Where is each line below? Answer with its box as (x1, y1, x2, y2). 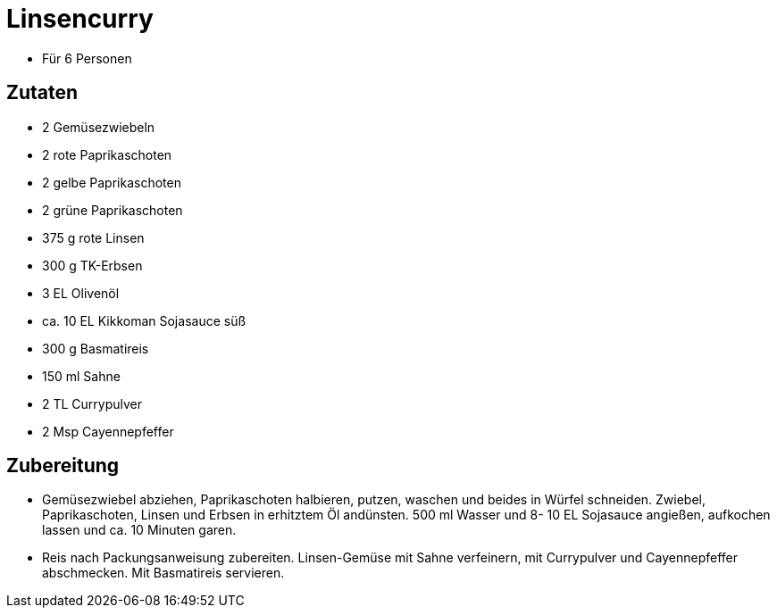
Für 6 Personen (42, 50, 132, 66)
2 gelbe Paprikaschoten (42, 174, 181, 190)
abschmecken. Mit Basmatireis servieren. (42, 565, 285, 581)
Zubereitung (6, 454, 120, 478)
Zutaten (6, 81, 79, 104)
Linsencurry (6, 4, 154, 34)
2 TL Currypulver (42, 395, 143, 411)
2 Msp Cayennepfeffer (42, 423, 174, 439)
